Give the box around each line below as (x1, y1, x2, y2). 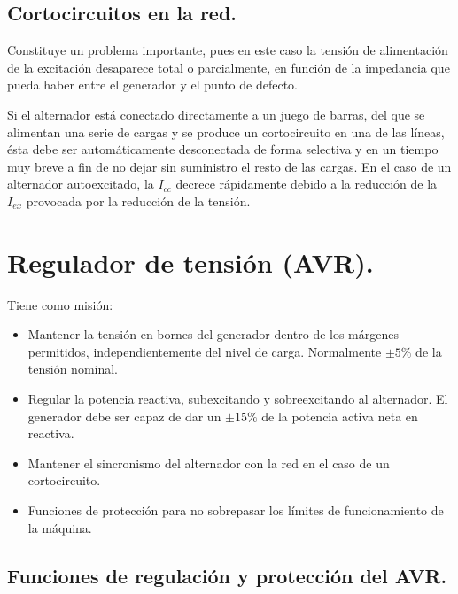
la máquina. (27, 518, 92, 536)
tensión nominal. (27, 359, 119, 378)
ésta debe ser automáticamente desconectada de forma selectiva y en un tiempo (7, 140, 439, 158)
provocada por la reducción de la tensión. (26, 191, 251, 210)
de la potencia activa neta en (261, 406, 418, 425)
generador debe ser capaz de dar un (27, 406, 221, 425)
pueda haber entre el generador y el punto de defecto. (7, 75, 298, 94)
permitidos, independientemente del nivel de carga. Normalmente (27, 342, 382, 360)
